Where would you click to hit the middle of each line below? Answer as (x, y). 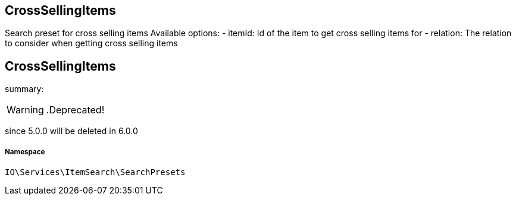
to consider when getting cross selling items (91, 43)
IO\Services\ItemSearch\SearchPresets (95, 172)
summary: (24, 89)
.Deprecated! (75, 110)
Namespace (25, 152)
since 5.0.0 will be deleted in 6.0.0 (71, 131)
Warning (25, 110)
